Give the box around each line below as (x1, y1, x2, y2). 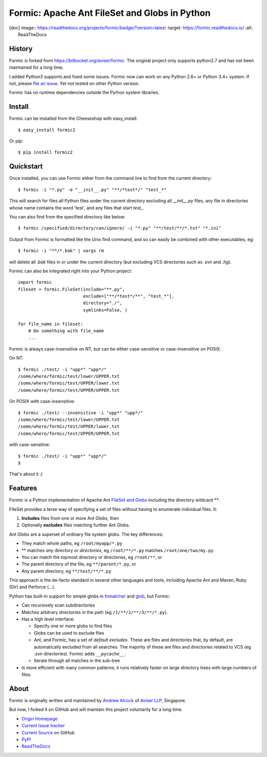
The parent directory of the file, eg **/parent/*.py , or (21, 561, 136, 567)
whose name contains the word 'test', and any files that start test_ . (9, 204, 144, 210)
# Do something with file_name (28, 328, 104, 334)
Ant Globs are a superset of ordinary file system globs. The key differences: (9, 531, 164, 537)
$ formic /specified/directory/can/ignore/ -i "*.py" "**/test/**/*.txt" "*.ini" (18, 225, 222, 231)
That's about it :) (9, 471, 43, 477)
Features (9, 484, 37, 493)
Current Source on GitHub (21, 729, 75, 735)
